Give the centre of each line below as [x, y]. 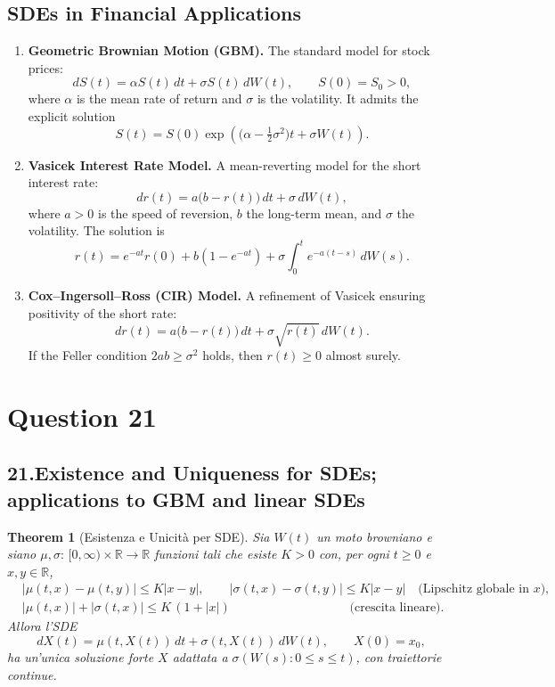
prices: [45, 67]
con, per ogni [354, 554]
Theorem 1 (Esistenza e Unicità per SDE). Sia [139, 536]
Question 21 [82, 416]
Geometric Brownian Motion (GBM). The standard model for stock [229, 50]
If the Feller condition [88, 354]
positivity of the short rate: [102, 312]
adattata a [200, 656]
